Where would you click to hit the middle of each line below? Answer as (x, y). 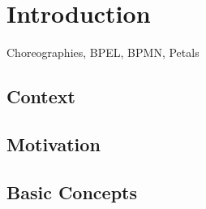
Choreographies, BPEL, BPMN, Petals (103, 52)
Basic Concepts (72, 192)
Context (41, 96)
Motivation (54, 144)
